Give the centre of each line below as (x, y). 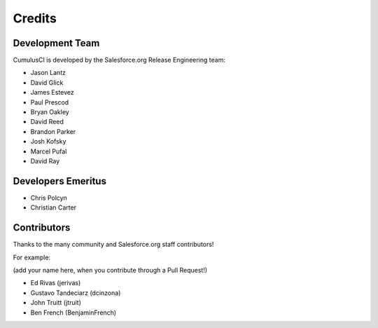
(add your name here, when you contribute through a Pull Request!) (110, 270)
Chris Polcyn (49, 198)
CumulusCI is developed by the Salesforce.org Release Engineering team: (119, 60)
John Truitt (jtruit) (56, 303)
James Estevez (52, 93)
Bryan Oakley (50, 112)
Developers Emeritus (59, 181)
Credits (35, 18)
